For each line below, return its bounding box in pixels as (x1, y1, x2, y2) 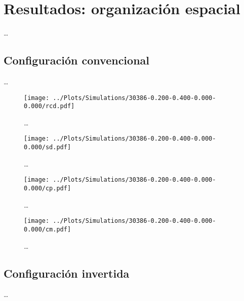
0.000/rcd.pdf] (24, 103, 75, 110)
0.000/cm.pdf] (24, 225, 71, 233)
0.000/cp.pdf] (24, 184, 71, 192)
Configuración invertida (4, 265, 130, 281)
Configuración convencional (4, 52, 149, 68)
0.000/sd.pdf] (24, 144, 71, 151)
